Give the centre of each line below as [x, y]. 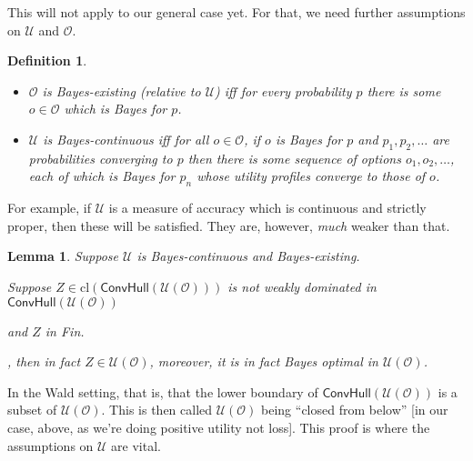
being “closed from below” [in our [355, 410]
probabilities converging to [101, 158]
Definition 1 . [47, 60]
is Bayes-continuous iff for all [126, 139]
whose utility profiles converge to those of [311, 176]
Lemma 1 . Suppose [63, 256]
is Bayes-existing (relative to [121, 90]
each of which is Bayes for [102, 176]
